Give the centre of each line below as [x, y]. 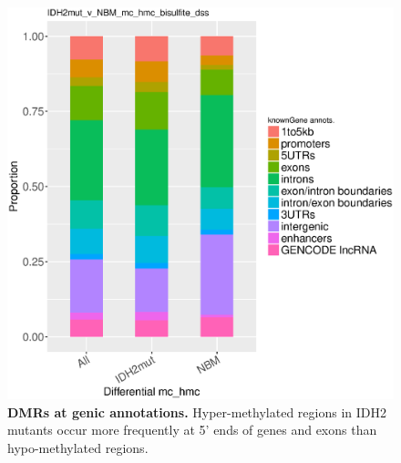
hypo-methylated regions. [78, 448]
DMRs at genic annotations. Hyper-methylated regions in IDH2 [197, 412]
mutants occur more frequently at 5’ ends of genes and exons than [192, 430]
